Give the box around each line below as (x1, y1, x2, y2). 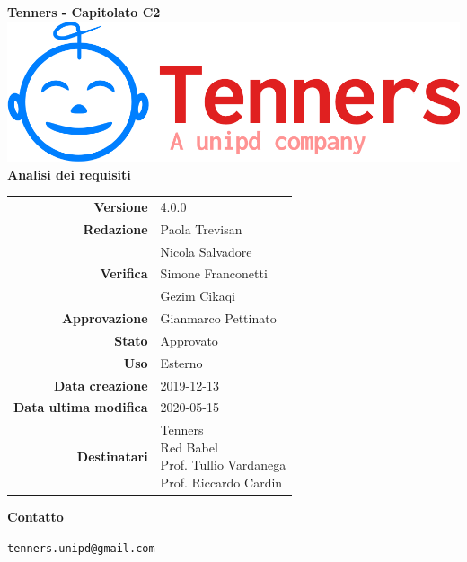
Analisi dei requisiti (7, 164, 131, 183)
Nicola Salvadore (160, 241, 252, 260)
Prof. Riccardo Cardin (160, 473, 283, 492)
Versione (93, 197, 148, 215)
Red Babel (160, 437, 218, 456)
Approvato (160, 330, 218, 349)
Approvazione (61, 309, 148, 328)
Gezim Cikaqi (160, 286, 235, 305)
